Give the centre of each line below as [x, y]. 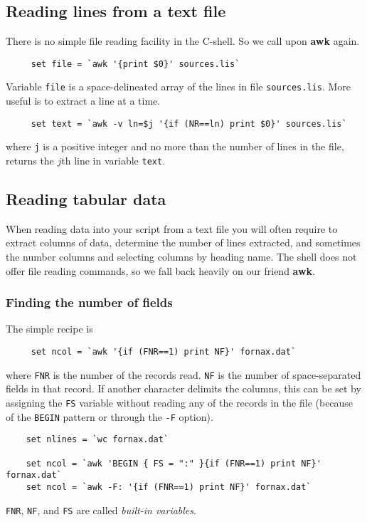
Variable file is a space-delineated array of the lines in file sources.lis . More [179, 87]
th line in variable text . [113, 161]
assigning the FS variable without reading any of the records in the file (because [180, 402]
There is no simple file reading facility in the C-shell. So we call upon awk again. [183, 41]
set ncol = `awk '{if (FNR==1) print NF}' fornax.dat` [164, 352]
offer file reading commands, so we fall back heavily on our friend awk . [160, 270]
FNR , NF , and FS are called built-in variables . [101, 510]
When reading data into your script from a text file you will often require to [172, 228]
